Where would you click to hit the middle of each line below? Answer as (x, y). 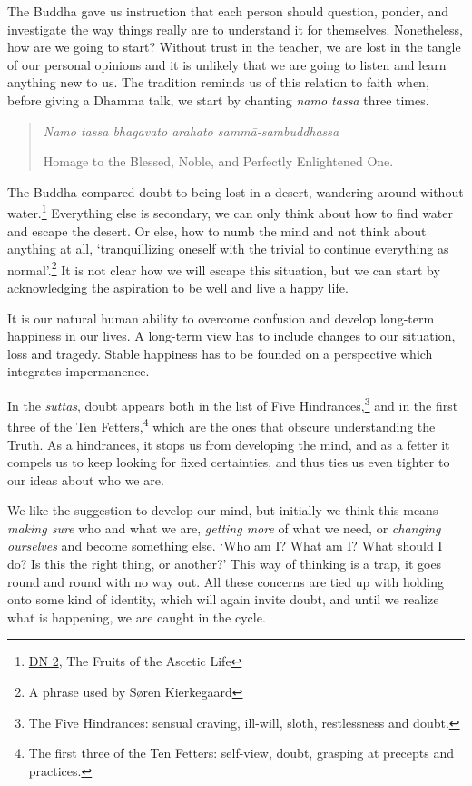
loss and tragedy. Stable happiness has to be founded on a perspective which (220, 353)
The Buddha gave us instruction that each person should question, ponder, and (228, 11)
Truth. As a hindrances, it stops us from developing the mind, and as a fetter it (229, 444)
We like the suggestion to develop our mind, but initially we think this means (223, 510)
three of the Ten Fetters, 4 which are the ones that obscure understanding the (221, 425)
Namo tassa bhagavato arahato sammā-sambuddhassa (191, 130)
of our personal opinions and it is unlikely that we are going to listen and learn (227, 64)
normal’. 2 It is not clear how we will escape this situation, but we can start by (224, 268)
